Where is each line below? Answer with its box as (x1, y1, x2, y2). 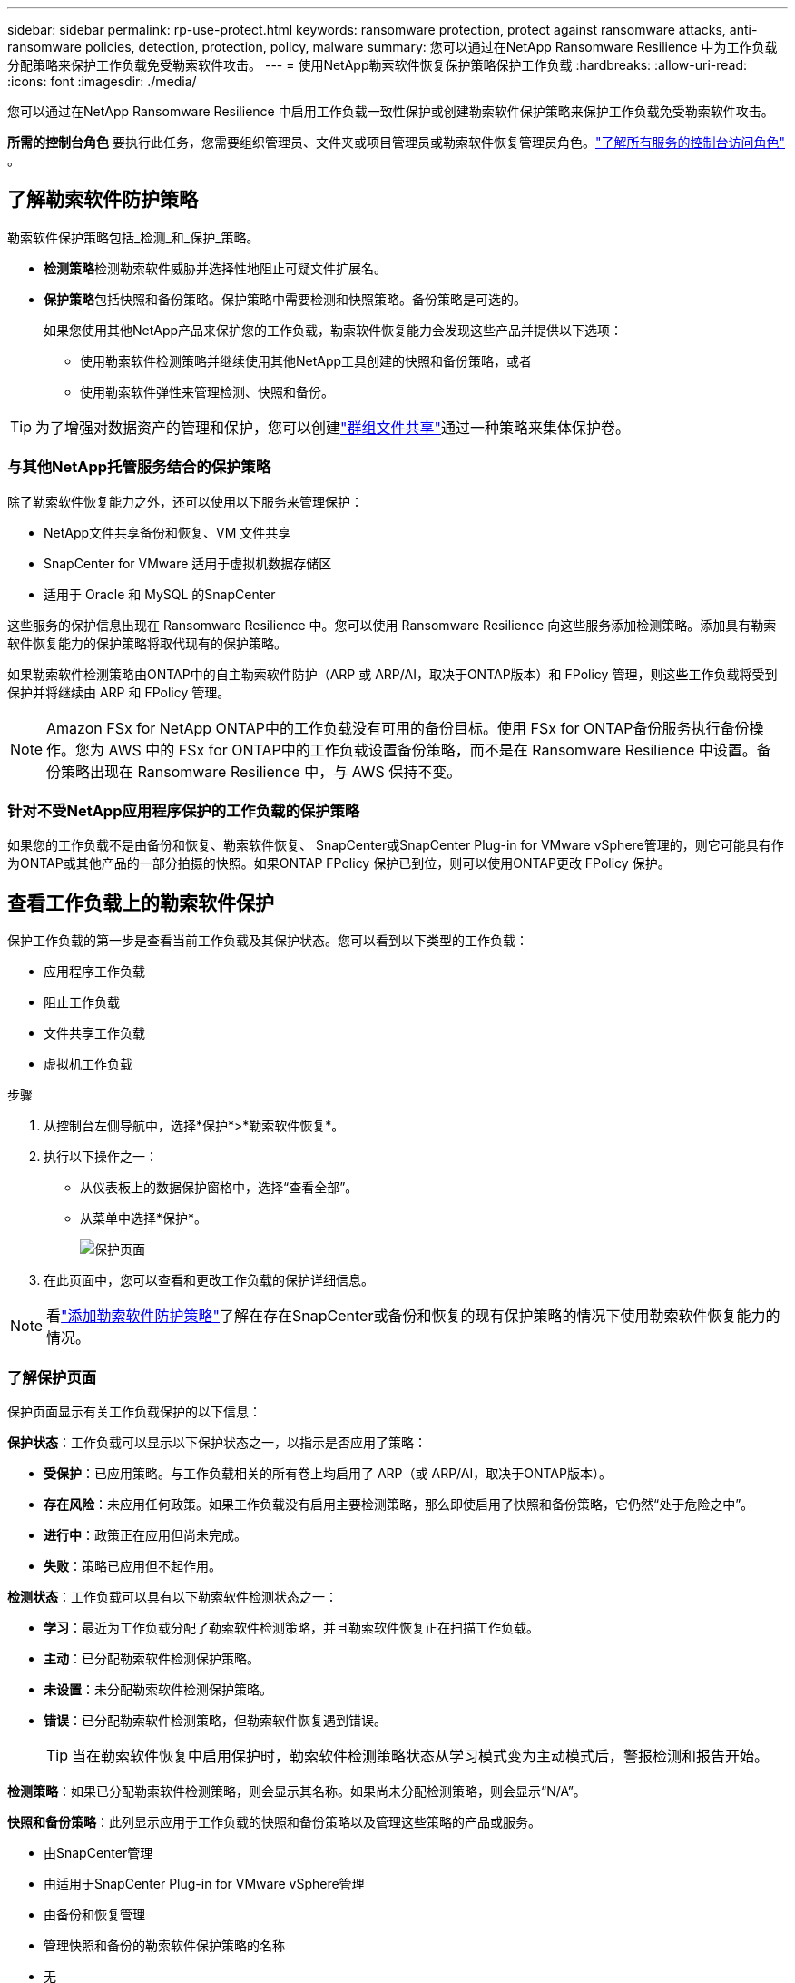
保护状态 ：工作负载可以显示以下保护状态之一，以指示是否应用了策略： (7, 1434, 427, 1450)
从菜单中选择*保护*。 (80, 1210, 208, 1227)
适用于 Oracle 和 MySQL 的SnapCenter (44, 586, 276, 602)
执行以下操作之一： (44, 1149, 158, 1165)
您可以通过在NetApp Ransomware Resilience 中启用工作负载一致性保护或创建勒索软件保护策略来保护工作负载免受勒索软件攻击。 (7, 104, 774, 119)
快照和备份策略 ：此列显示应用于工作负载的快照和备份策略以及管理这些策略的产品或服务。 (7, 1813, 541, 1830)
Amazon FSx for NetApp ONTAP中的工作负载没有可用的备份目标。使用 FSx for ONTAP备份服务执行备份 (46, 718, 750, 737)
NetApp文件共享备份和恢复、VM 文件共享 (44, 524, 291, 540)
